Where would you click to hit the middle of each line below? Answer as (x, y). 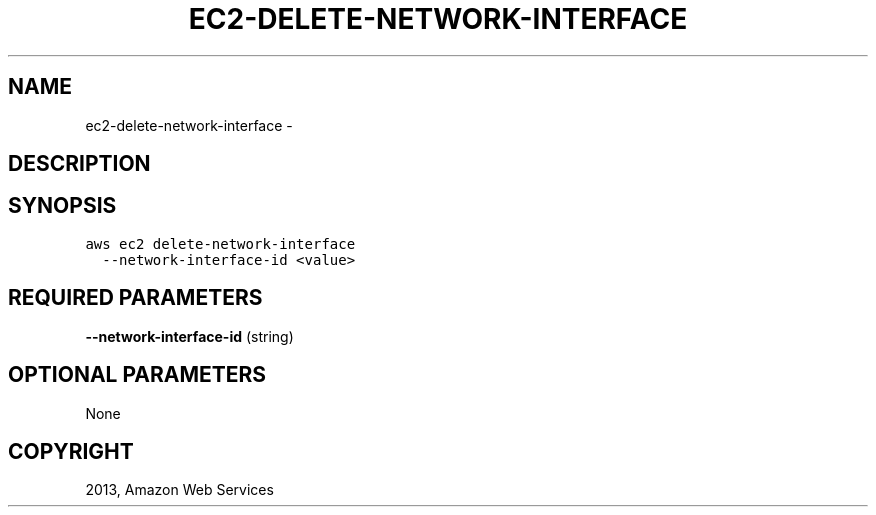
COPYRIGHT (71, 451)
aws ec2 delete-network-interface (220, 243)
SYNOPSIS (62, 206)
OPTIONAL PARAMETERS (137, 375)
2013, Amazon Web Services (179, 490)
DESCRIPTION (79, 164)
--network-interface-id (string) (189, 336)
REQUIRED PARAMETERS (135, 298)
